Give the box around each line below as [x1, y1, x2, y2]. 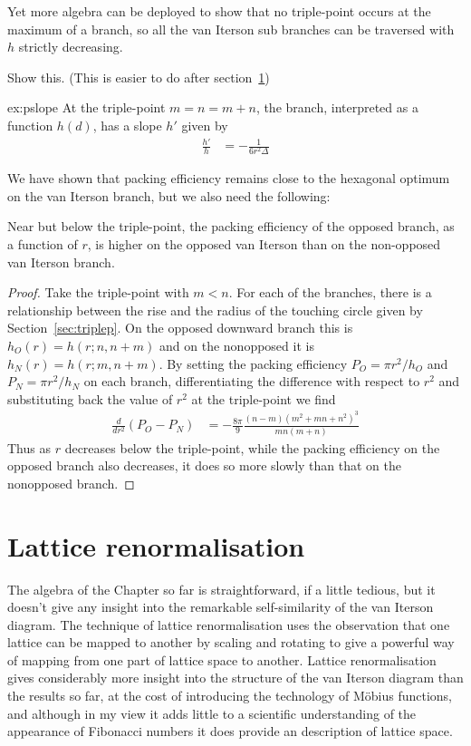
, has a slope [92, 115, 162, 134]
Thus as [7, 438, 51, 457]
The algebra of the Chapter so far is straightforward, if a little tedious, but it [7, 579, 436, 598]
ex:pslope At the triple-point [7, 98, 166, 117]
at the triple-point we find [191, 389, 336, 408]
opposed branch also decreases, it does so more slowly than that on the [7, 456, 402, 475]
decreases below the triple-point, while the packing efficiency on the [64, 438, 440, 457]
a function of [7, 235, 78, 254]
